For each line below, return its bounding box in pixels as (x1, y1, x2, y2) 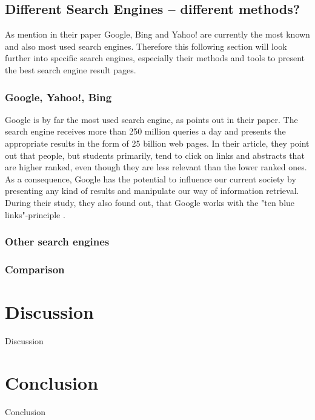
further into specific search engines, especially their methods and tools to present (5, 52, 305, 64)
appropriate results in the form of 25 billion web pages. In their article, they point (5, 136, 310, 149)
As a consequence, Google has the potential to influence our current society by (5, 172, 296, 185)
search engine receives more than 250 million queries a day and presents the (5, 125, 286, 138)
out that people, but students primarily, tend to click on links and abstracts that (5, 148, 305, 161)
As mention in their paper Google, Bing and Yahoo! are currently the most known (5, 28, 310, 41)
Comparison (5, 261, 65, 276)
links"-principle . (5, 208, 65, 221)
